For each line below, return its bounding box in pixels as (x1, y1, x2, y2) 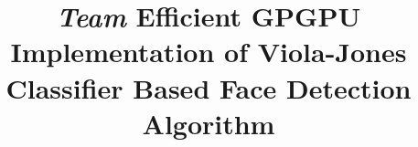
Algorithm (142, 104, 275, 142)
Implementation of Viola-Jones (10, 33, 407, 70)
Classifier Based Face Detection (5, 68, 412, 106)
